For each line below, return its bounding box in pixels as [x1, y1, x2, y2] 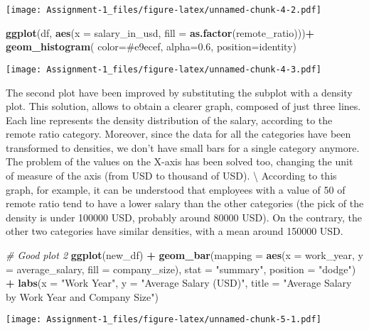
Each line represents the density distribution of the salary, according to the [6, 112, 333, 127]
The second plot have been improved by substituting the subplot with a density [6, 84, 353, 99]
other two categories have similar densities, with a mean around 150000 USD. [6, 224, 343, 238]
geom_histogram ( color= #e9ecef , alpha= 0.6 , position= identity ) [6, 39, 297, 54]
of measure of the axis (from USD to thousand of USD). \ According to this [6, 168, 337, 183]
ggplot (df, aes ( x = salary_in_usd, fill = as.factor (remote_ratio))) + [6, 25, 315, 40]
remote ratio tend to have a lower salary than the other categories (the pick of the [6, 196, 364, 211]
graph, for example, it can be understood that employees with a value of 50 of [6, 182, 346, 197]
